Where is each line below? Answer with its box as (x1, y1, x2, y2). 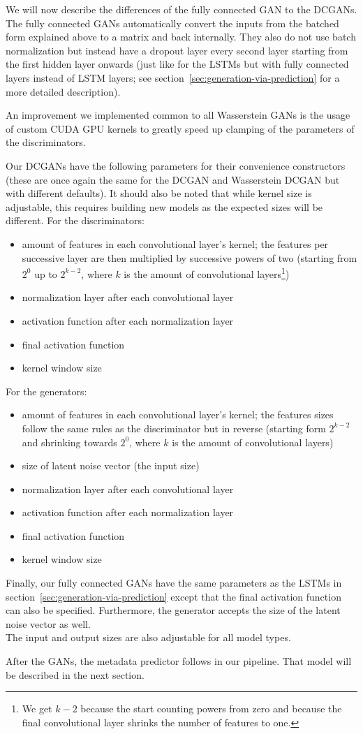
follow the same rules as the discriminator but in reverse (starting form (22, 420, 326, 435)
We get (22, 701, 52, 716)
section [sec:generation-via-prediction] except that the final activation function (6, 589, 341, 603)
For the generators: (6, 383, 87, 398)
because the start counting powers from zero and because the (80, 701, 342, 716)
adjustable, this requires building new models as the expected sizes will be (6, 199, 323, 214)
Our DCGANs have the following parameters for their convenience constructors (6, 158, 346, 173)
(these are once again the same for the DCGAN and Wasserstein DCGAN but (6, 172, 340, 186)
